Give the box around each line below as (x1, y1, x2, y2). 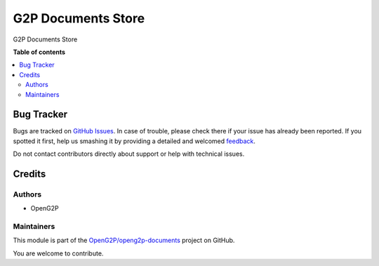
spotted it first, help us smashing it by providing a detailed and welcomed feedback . (13, 137, 256, 145)
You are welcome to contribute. (13, 249, 104, 258)
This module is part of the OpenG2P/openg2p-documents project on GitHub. (13, 236, 235, 245)
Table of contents (13, 48, 66, 56)
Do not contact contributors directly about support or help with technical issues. (13, 149, 245, 158)
